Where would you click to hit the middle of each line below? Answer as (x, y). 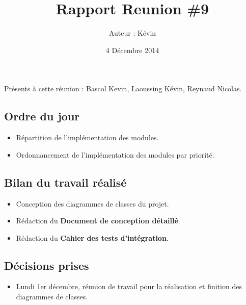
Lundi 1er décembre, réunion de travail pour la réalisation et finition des (129, 286)
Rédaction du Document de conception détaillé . (98, 221)
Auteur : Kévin (132, 33)
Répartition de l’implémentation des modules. (87, 137)
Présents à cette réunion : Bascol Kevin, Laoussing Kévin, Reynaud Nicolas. (123, 88)
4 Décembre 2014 (132, 50)
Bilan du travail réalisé (65, 182)
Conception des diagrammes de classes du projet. (92, 203)
